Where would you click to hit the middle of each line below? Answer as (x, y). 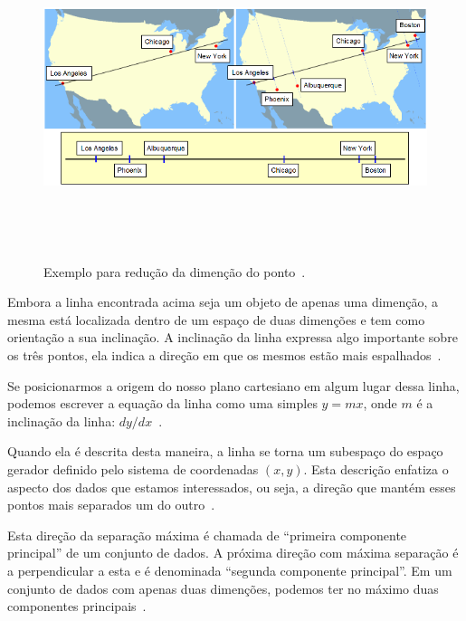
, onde (380, 403)
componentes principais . (77, 606)
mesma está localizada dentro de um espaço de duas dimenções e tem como (216, 319)
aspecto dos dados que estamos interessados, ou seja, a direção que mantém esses (232, 487)
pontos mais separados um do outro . (111, 505)
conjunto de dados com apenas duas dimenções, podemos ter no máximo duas (223, 588)
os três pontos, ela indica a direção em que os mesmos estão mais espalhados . (224, 355)
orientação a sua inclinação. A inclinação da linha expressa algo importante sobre (233, 337)
